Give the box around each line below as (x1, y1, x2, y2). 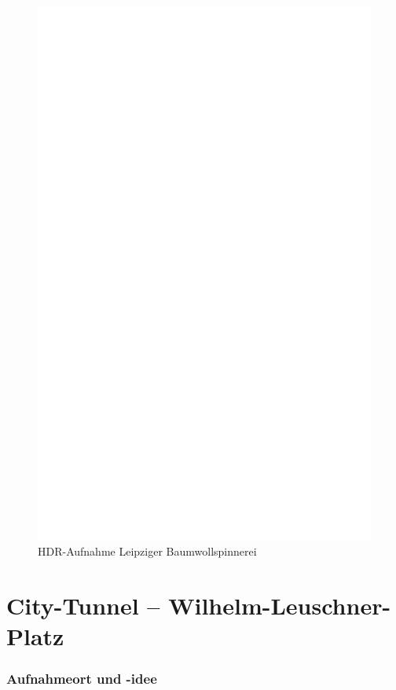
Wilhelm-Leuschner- (168, 589, 391, 621)
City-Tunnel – (6, 589, 160, 621)
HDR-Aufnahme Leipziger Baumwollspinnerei (38, 543, 257, 560)
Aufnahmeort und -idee (6, 669, 157, 688)
